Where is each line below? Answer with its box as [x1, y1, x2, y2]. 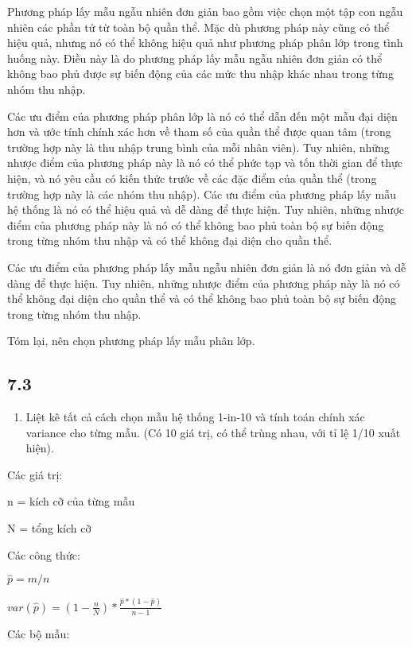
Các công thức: [7, 546, 80, 563]
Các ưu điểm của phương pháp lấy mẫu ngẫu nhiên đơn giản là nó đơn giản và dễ [7, 258, 406, 275]
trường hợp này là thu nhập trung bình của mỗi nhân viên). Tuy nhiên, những [7, 138, 390, 155]
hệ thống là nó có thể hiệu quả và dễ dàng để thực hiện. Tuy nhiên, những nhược [7, 201, 404, 218]
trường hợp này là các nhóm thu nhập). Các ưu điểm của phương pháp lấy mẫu [7, 185, 396, 202]
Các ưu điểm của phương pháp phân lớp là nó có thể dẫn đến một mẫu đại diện [7, 107, 398, 124]
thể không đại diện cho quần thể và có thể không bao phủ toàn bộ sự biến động [7, 290, 396, 307]
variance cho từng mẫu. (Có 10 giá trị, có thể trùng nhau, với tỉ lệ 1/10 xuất [25, 424, 401, 440]
